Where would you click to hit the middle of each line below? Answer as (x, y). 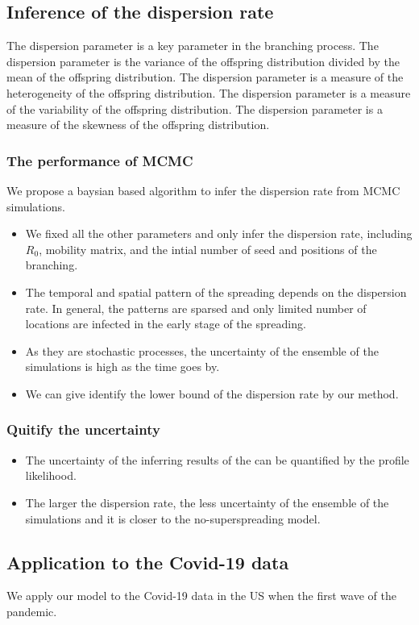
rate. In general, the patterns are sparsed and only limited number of (196, 308)
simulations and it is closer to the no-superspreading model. (173, 518)
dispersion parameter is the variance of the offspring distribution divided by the (203, 61)
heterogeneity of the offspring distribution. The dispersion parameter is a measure (209, 92)
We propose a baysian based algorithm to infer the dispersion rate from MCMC (203, 190)
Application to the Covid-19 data (148, 562)
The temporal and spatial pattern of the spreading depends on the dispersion (216, 292)
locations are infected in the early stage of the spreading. (166, 324)
